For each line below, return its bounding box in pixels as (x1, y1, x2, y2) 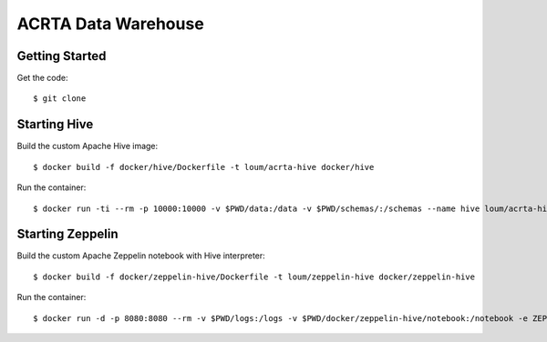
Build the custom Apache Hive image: (16, 141, 159, 152)
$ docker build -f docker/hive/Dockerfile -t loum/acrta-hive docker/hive (33, 162, 375, 172)
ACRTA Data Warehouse (16, 14, 204, 34)
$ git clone (33, 94, 87, 104)
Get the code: (16, 73, 68, 84)
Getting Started (16, 48, 107, 64)
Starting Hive (16, 116, 94, 132)
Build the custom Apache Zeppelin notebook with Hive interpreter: (16, 250, 266, 261)
